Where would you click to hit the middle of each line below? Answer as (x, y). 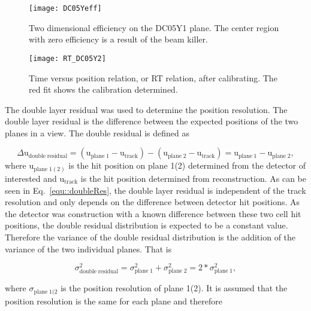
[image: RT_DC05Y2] (67, 58)
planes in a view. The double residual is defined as (97, 132)
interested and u (35, 178)
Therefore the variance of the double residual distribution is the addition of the (150, 237)
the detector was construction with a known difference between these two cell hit (153, 213)
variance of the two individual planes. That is (88, 249)
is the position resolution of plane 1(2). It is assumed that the (174, 288)
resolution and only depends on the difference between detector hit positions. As (153, 202)
